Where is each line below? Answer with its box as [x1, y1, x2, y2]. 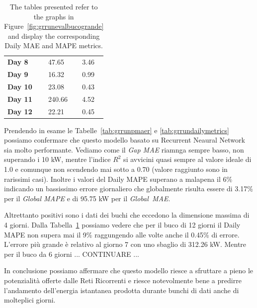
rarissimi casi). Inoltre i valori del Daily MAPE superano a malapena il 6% [4, 173, 233, 184]
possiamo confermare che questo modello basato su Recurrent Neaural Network [4, 135, 245, 145]
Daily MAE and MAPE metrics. [4, 40, 103, 51]
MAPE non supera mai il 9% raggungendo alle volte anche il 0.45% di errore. [4, 229, 240, 239]
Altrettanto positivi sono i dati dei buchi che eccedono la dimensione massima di [4, 210, 250, 220]
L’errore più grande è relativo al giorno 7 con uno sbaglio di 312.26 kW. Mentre [4, 239, 247, 249]
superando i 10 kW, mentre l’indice [4, 154, 111, 164]
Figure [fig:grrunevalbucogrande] [4, 21, 104, 31]
